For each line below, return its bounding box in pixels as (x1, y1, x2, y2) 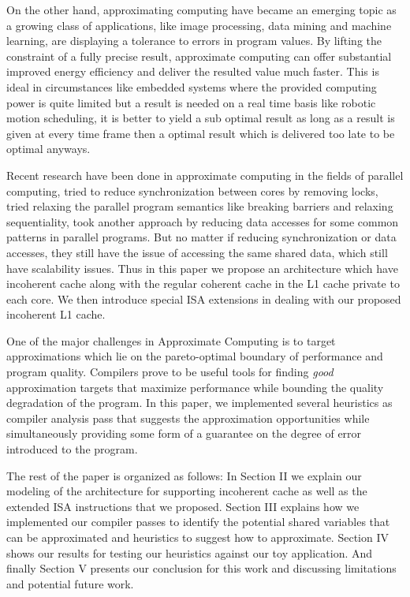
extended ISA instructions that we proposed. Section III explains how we (6, 498, 360, 514)
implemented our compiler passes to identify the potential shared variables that (6, 513, 390, 530)
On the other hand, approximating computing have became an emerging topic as (6, 2, 397, 17)
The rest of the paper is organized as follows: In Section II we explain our (6, 467, 362, 483)
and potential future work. (6, 575, 134, 591)
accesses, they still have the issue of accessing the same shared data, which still (6, 244, 388, 260)
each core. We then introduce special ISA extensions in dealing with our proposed (6, 290, 401, 307)
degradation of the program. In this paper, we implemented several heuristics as (6, 394, 393, 411)
